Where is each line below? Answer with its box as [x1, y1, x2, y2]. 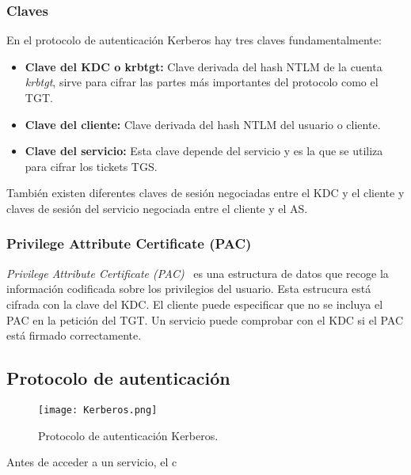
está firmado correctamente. [6, 327, 142, 344]
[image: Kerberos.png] [38, 404, 158, 416]
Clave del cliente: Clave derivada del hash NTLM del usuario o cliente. [25, 116, 381, 132]
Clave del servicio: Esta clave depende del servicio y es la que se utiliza [25, 142, 383, 159]
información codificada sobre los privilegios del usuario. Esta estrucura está [6, 280, 371, 297]
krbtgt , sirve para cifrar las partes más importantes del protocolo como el [25, 74, 379, 90]
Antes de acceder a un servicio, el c [6, 454, 177, 470]
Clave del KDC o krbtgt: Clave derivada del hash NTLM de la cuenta [25, 58, 382, 74]
